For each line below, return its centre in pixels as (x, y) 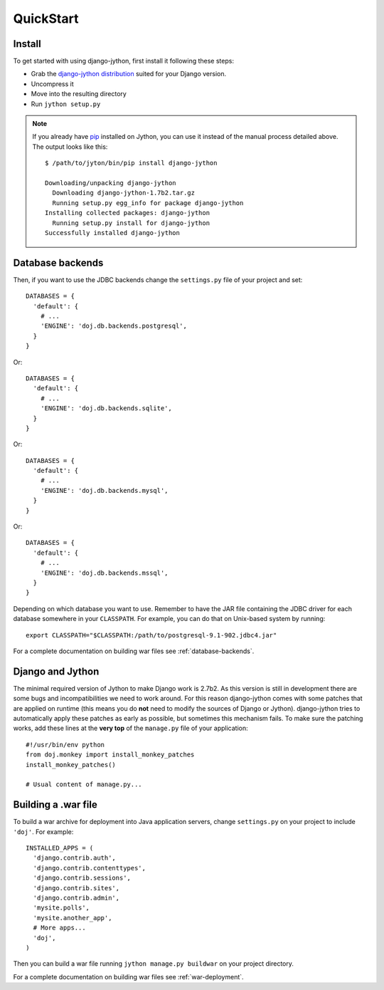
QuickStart (46, 19)
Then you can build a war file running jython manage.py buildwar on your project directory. (154, 964)
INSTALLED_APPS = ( (60, 848)
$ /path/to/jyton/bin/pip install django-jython (131, 163)
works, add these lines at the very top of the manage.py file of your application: (130, 728)
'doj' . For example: (43, 832)
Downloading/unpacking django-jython (111, 183)
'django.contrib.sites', (76, 888)
